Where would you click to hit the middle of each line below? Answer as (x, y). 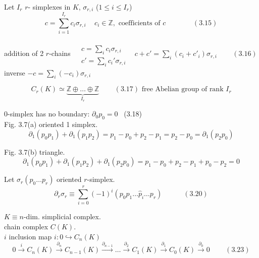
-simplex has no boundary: (49, 114)
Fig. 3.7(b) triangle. (35, 151)
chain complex (26, 227)
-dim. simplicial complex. (62, 216)
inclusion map (30, 236)
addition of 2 (24, 53)
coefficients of (139, 23)
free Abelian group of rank (183, 89)
